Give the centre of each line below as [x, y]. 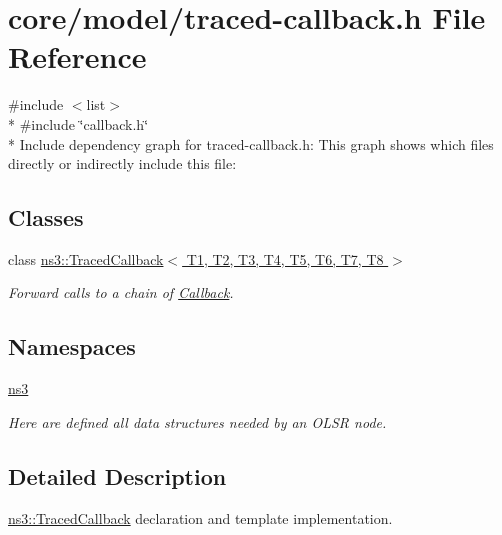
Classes [46, 217]
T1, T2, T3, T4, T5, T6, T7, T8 [285, 258]
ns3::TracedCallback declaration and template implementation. [200, 517]
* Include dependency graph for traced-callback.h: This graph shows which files [251, 143]
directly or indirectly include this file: [122, 163]
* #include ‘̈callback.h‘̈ [78, 123]
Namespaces [72, 346]
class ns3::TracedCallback [86, 258]
